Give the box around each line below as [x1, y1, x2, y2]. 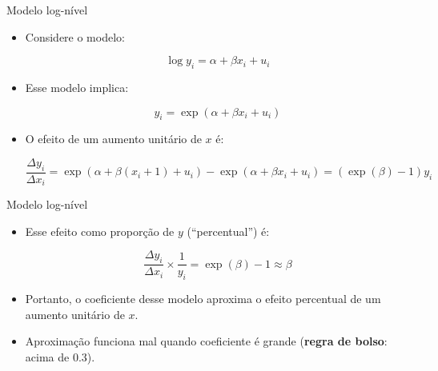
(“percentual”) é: [187, 222, 270, 239]
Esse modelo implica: [25, 78, 129, 95]
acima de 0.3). [25, 348, 95, 365]
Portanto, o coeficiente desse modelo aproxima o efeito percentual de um [25, 290, 381, 307]
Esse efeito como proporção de [25, 222, 175, 239]
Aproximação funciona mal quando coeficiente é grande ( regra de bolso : [25, 333, 388, 349]
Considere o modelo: [25, 28, 125, 45]
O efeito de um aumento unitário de [25, 130, 202, 147]
